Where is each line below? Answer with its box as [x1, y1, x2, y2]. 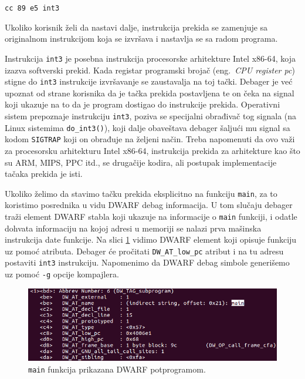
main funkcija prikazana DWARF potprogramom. [28, 363, 206, 375]
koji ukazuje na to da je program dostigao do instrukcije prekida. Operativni [5, 98, 280, 110]
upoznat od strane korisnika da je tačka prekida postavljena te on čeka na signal [5, 86, 294, 99]
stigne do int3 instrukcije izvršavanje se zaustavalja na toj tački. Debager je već [5, 75, 293, 88]
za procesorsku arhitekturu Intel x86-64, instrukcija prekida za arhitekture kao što [5, 144, 300, 156]
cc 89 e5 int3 [5, 4, 60, 12]
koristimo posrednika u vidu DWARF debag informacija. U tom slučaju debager [5, 199, 293, 211]
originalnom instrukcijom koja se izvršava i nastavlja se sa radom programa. [5, 32, 278, 45]
